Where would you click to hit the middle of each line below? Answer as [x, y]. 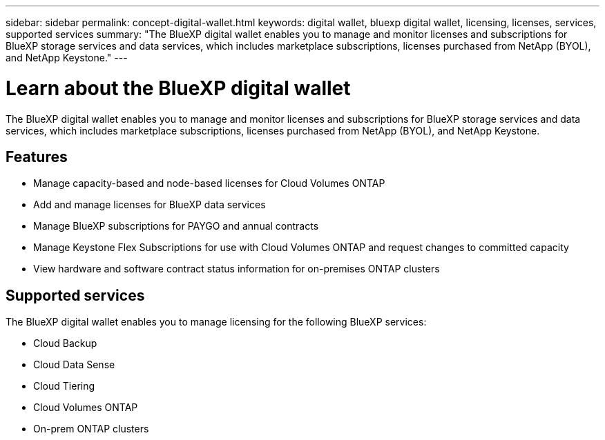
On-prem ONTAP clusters [91, 429]
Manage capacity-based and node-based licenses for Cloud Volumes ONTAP [209, 183]
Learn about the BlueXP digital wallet [178, 88]
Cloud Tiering [64, 386]
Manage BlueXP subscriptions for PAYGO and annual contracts [176, 226]
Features [37, 157]
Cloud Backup [65, 343]
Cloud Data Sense [74, 365]
